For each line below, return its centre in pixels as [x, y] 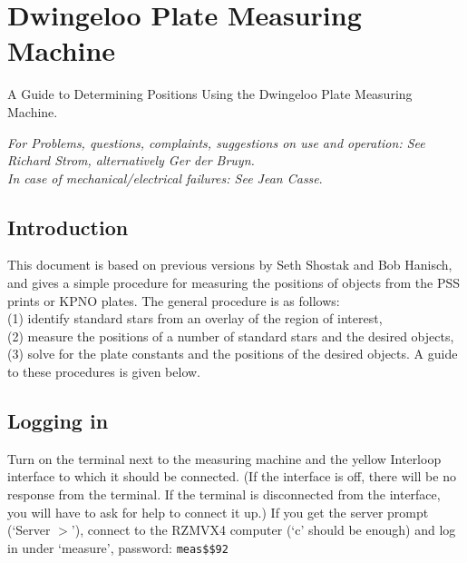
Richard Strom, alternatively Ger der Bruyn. [131, 160]
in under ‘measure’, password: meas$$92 [118, 547]
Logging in [58, 421]
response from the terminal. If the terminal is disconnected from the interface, [224, 494]
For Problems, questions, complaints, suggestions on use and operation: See [216, 142]
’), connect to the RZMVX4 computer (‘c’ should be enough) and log [263, 530]
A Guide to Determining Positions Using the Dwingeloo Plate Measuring [210, 94]
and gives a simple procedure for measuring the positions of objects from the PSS [234, 283]
